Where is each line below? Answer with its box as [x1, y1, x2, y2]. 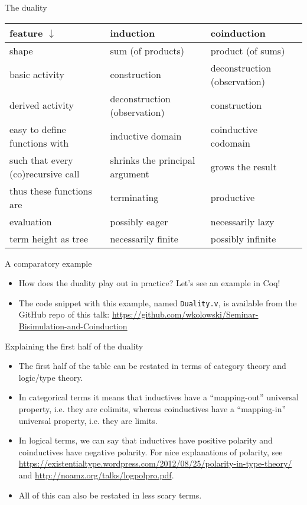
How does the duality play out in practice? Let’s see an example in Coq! [18, 277, 280, 289]
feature [9, 25, 43, 40]
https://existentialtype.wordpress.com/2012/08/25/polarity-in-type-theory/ [18, 457, 292, 470]
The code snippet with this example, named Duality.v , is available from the [18, 296, 297, 309]
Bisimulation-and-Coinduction [18, 320, 128, 332]
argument [110, 166, 149, 180]
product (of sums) [210, 43, 285, 57]
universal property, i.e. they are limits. [18, 414, 158, 426]
